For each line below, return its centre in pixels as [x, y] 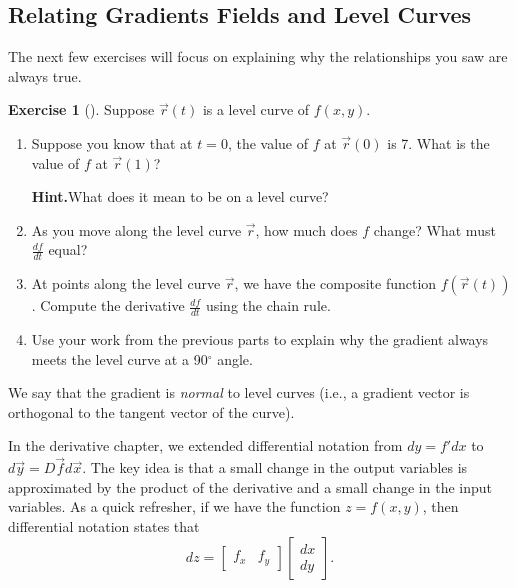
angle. [235, 358]
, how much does [306, 229]
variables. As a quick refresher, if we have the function [174, 506]
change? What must [434, 229]
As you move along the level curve [136, 229]
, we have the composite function [335, 283]
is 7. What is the [438, 142]
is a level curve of [256, 109]
